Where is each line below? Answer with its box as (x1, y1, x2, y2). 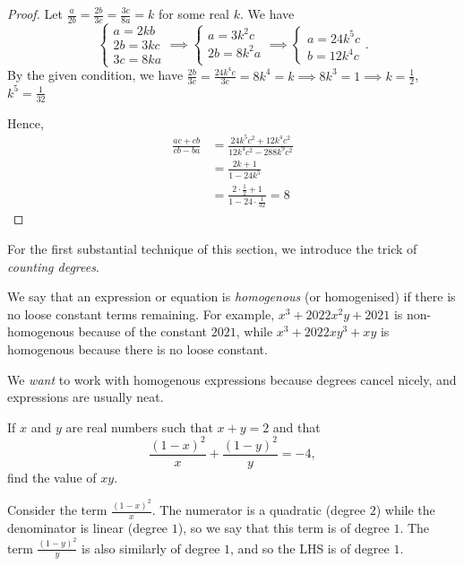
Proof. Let (7, 4, 63, 22)
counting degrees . (7, 257, 99, 275)
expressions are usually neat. (7, 387, 164, 406)
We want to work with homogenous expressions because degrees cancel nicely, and (7, 370, 457, 388)
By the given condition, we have (7, 65, 184, 84)
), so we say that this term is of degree (177, 518, 390, 537)
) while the (375, 501, 435, 519)
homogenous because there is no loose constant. (7, 339, 268, 358)
